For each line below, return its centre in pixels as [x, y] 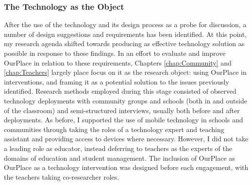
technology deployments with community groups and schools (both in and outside [126, 100]
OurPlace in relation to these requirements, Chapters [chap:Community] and [118, 62]
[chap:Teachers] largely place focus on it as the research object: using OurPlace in [125, 72]
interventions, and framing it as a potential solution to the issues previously [117, 81]
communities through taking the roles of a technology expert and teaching [114, 129]
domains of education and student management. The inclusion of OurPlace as [119, 158]
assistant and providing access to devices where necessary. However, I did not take [126, 139]
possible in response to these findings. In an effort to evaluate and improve [115, 53]
